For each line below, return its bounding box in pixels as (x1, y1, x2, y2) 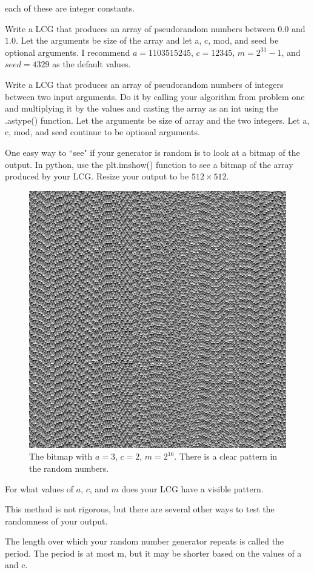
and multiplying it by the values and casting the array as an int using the (5, 102, 278, 115)
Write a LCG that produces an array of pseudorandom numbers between (5, 22, 275, 35)
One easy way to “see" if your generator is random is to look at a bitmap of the (5, 146, 300, 158)
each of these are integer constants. (5, 2, 135, 14)
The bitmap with (29, 450, 93, 463)
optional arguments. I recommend (5, 45, 130, 58)
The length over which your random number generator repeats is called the (5, 535, 284, 548)
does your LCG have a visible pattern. (121, 482, 264, 495)
